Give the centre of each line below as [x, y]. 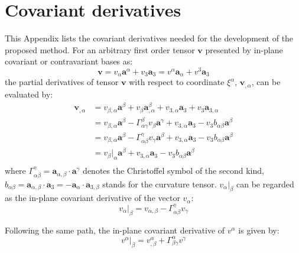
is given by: [259, 230]
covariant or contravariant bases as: [69, 61]
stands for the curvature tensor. [160, 184]
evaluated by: [29, 94]
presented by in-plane [244, 49]
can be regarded [265, 184]
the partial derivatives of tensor [62, 82]
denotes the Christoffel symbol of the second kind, [173, 171]
